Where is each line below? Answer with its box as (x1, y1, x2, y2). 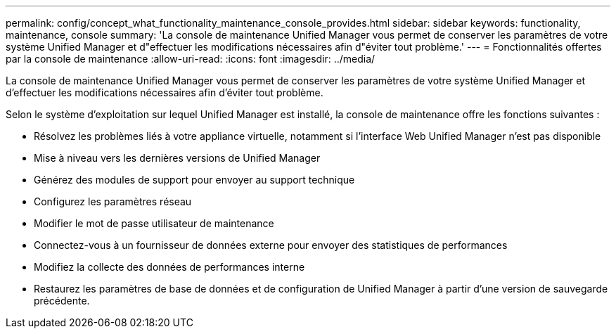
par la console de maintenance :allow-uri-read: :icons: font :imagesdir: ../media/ (6, 53, 376, 65)
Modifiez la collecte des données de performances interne (34, 261, 305, 273)
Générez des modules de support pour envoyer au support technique (34, 174, 355, 186)
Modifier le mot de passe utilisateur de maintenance (34, 217, 274, 229)
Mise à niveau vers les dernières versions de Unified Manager (34, 152, 321, 164)
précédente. (34, 295, 90, 307)
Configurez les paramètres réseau (34, 195, 192, 207)
